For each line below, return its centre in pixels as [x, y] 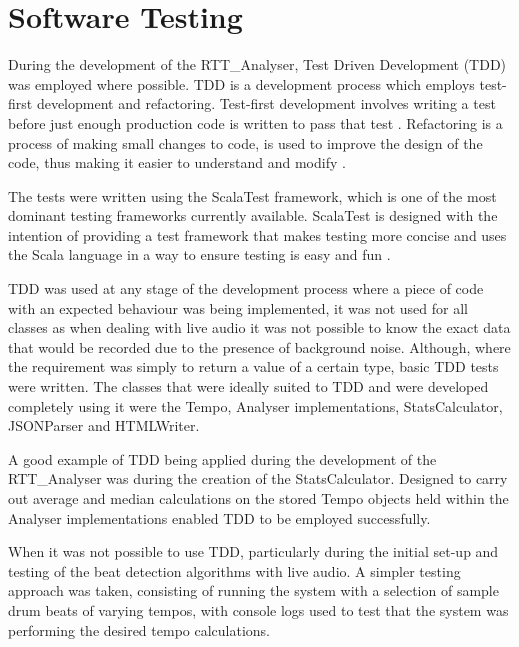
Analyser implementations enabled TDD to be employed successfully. [219, 517]
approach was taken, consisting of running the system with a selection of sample [253, 590]
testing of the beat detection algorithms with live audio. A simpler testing [234, 570]
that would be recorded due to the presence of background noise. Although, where [259, 346]
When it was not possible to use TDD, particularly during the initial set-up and [253, 551]
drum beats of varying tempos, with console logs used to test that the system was [258, 609]
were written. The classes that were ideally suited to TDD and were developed [248, 386]
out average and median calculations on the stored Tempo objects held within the [258, 498]
